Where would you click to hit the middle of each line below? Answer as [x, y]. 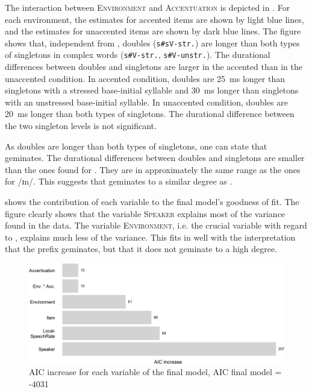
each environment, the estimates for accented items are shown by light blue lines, [154, 19]
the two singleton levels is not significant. [81, 126]
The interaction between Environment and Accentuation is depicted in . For [148, 7]
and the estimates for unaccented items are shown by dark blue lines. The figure [153, 31]
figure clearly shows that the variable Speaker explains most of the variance [145, 213]
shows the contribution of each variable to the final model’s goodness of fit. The [152, 202]
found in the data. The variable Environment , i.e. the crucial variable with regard [156, 225]
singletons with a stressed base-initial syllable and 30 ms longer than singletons [152, 90]
